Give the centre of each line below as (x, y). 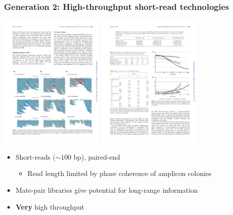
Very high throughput (50, 206)
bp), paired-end (97, 156)
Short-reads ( (36, 156)
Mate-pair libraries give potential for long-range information (107, 190)
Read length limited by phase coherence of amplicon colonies (119, 173)
